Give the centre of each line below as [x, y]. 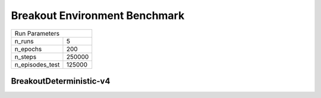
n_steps [26, 56]
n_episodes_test [37, 64]
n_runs [24, 41]
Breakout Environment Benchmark [98, 15]
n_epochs [28, 49]
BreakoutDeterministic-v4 [61, 81]
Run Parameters [37, 33]
